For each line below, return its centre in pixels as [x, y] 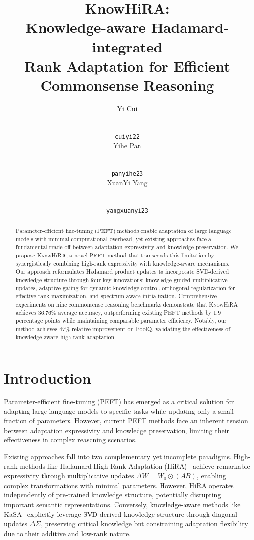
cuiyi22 [127, 137]
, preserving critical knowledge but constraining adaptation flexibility [144, 524]
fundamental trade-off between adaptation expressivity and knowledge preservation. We [127, 247]
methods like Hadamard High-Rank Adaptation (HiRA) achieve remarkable [135, 466]
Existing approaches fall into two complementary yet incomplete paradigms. [118, 456]
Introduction [47, 378]
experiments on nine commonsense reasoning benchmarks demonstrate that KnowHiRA [127, 304]
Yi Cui [127, 108]
